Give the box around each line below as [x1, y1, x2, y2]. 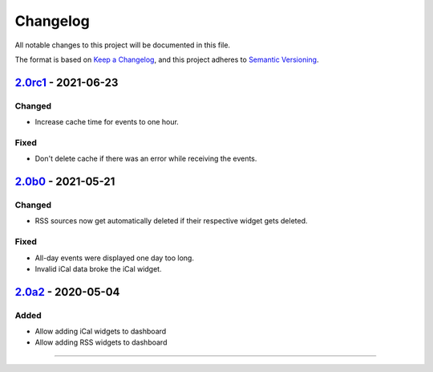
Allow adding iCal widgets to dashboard [34, 326, 167, 337]
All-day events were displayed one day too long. [34, 253, 194, 263]
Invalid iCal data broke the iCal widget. [34, 264, 162, 273]
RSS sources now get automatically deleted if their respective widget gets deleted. [34, 216, 308, 226]
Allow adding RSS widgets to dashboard [34, 337, 168, 347]
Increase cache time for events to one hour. [34, 117, 180, 127]
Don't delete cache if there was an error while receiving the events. [34, 153, 257, 164]
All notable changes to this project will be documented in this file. [14, 40, 231, 50]
